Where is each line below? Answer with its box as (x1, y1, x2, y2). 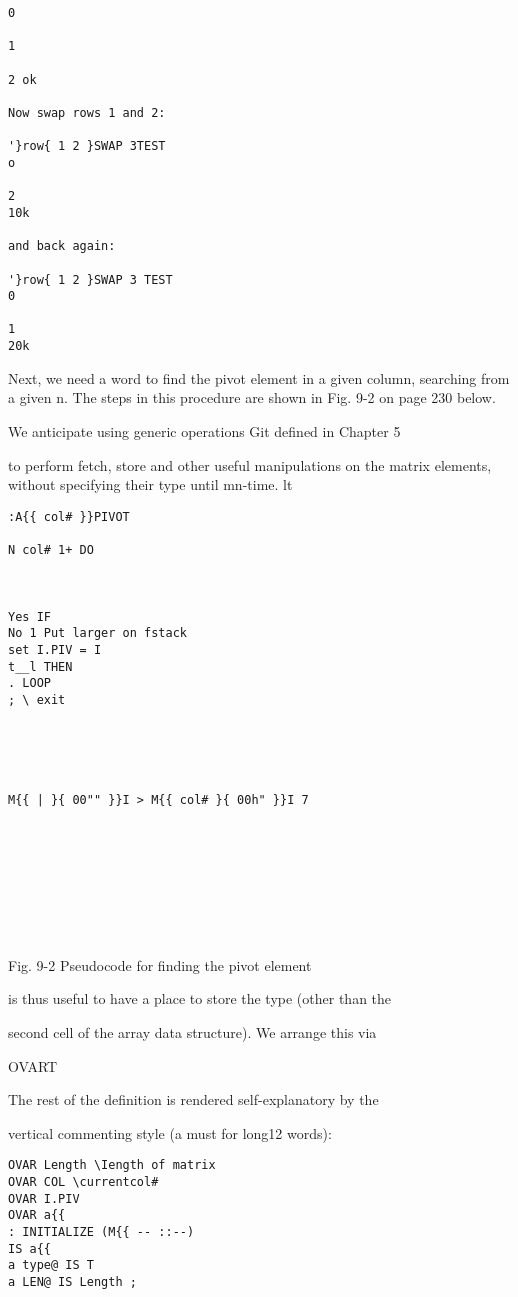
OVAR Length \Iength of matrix (8, 1158, 216, 1173)
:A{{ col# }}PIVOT (8, 509, 130, 524)
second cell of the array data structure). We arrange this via (8, 1022, 377, 1042)
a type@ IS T (8, 1258, 94, 1273)
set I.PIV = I (8, 643, 102, 657)
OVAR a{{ (8, 1208, 66, 1223)
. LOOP (8, 676, 51, 691)
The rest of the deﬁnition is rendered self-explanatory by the (8, 1089, 379, 1110)
